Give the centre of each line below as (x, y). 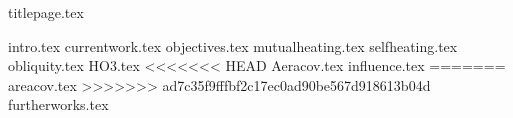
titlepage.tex (46, 12)
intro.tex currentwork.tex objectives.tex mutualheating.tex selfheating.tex (233, 45)
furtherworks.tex (58, 104)
